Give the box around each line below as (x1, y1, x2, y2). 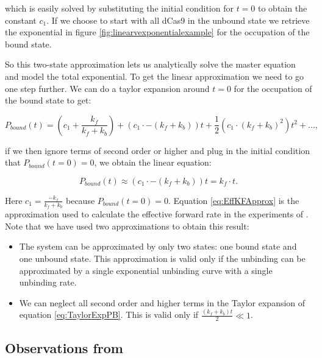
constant (5, 13, 37, 26)
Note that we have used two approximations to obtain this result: (5, 219, 249, 232)
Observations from (5, 338, 123, 357)
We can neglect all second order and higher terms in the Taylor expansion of (19, 296, 306, 309)
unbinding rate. (19, 276, 77, 289)
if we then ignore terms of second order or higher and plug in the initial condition (5, 144, 310, 156)
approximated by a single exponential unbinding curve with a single (19, 264, 273, 276)
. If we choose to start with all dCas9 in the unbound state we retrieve (46, 13, 310, 26)
